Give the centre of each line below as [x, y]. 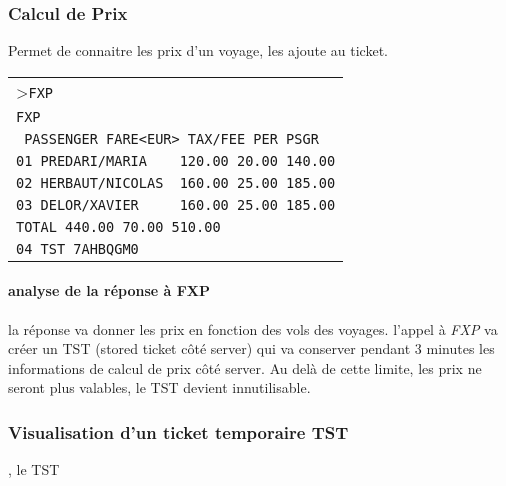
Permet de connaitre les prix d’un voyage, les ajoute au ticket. [198, 50]
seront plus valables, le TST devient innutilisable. [159, 387]
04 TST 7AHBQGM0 [77, 248]
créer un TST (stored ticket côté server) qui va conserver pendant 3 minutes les [251, 348]
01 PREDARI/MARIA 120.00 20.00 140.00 [176, 160]
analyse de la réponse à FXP [109, 290]
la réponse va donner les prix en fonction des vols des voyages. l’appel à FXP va [253, 328]
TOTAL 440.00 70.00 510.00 [118, 226]
